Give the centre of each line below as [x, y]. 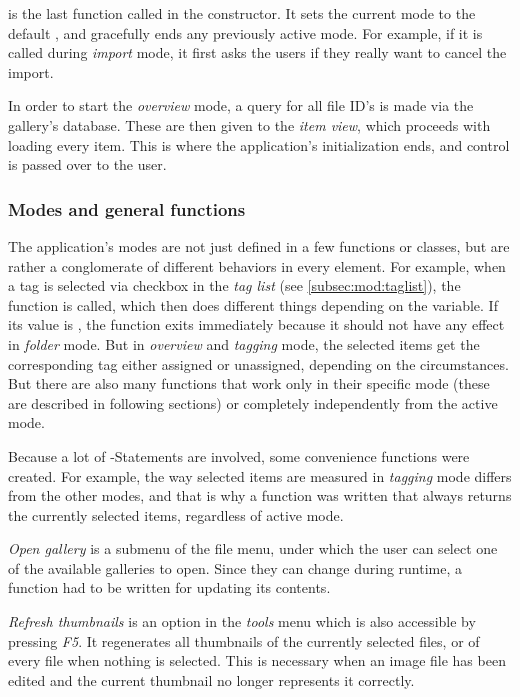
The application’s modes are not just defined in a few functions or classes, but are [259, 245]
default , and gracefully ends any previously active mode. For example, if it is [245, 32]
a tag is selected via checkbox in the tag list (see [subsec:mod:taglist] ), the [234, 285]
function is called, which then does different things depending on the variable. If [253, 304]
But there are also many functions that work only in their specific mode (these [249, 383]
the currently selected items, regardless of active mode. [176, 514]
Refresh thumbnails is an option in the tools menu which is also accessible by [242, 621]
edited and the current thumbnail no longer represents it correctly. [211, 679]
